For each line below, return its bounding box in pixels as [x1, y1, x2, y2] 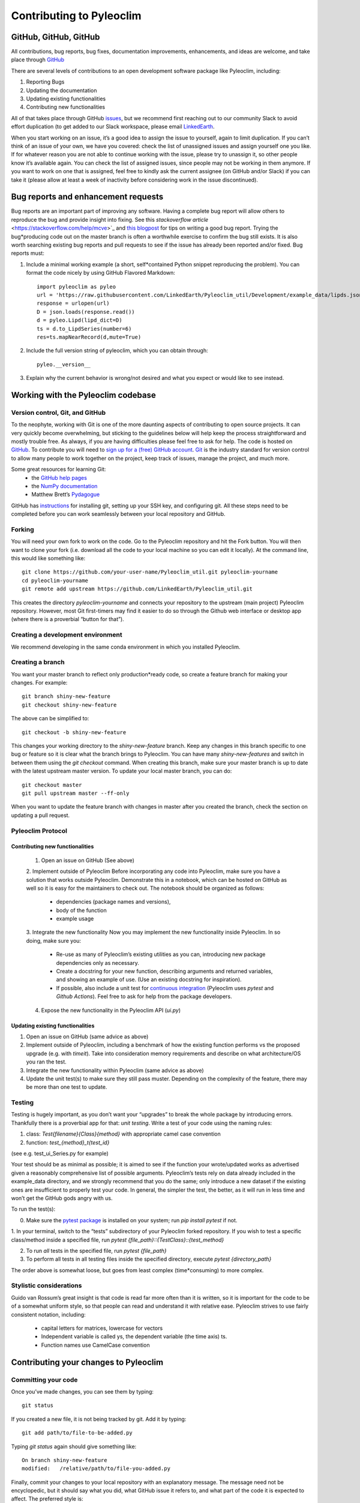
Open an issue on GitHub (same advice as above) [26, 1033, 149, 1040]
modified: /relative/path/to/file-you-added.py [22, 1465, 171, 1472]
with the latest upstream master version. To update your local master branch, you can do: [11, 767, 232, 775]
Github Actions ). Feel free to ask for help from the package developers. [56, 993, 232, 1000]
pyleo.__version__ [37, 361, 91, 368]
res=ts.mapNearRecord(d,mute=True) [37, 334, 142, 340]
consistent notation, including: [11, 1311, 86, 1318]
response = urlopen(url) [37, 300, 110, 307]
